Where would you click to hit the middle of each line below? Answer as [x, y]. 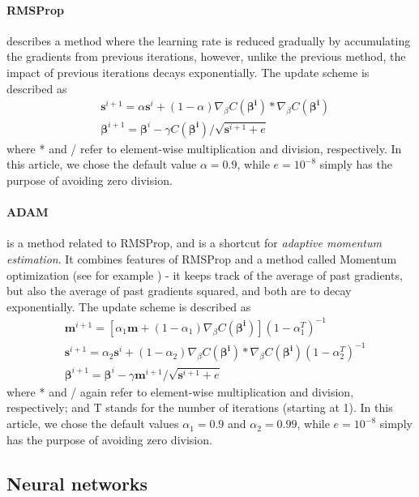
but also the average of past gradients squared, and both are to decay [179, 291]
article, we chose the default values [93, 424]
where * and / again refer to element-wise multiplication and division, [180, 391]
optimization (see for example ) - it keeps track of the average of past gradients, [205, 274]
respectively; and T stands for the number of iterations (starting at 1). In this [200, 407]
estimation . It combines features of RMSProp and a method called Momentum [202, 258]
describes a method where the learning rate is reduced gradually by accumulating [209, 40]
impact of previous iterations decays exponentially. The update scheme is [188, 72]
